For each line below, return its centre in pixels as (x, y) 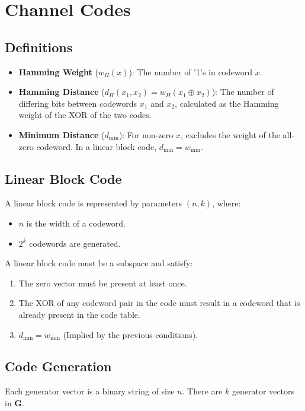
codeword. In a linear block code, (97, 146)
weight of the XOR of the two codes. (85, 115)
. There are (202, 391)
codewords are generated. (75, 243)
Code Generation (58, 366)
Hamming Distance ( (62, 92)
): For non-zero (146, 134)
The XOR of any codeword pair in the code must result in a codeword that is (159, 303)
